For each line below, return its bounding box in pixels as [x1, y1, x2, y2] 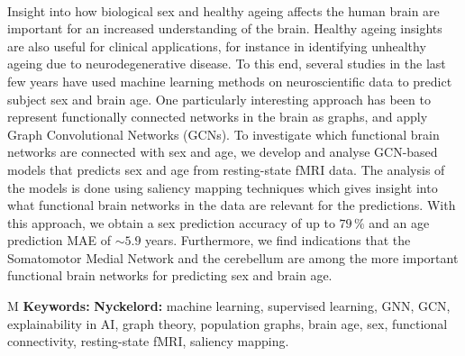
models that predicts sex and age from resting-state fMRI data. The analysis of [7, 160, 445, 178]
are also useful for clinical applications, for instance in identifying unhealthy [7, 36, 426, 55]
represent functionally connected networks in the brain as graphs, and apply [7, 107, 428, 126]
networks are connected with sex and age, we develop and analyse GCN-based [7, 142, 438, 161]
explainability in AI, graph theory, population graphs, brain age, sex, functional [7, 314, 448, 333]
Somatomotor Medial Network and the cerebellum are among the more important [7, 248, 459, 267]
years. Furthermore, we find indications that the [145, 231, 411, 250]
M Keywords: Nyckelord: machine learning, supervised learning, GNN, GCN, [7, 297, 451, 315]
